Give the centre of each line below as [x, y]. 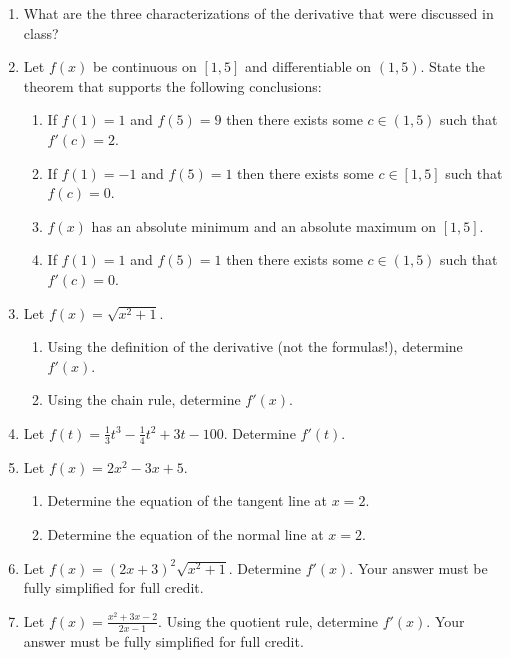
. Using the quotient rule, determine [268, 620]
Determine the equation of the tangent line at [187, 500]
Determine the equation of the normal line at [185, 533]
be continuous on [144, 66]
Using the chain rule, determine [144, 399]
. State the [453, 66]
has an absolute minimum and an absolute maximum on [264, 225]
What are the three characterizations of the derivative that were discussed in [258, 13]
